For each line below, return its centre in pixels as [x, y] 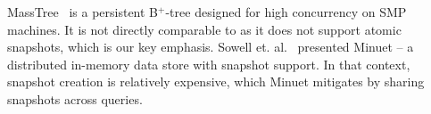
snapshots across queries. [75, 98]
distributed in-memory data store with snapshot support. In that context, [209, 64]
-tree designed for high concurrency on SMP [286, 12]
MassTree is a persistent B [83, 12]
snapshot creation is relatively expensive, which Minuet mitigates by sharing [216, 81]
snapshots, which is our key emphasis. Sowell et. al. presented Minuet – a [211, 47]
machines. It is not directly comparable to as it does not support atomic [204, 29]
